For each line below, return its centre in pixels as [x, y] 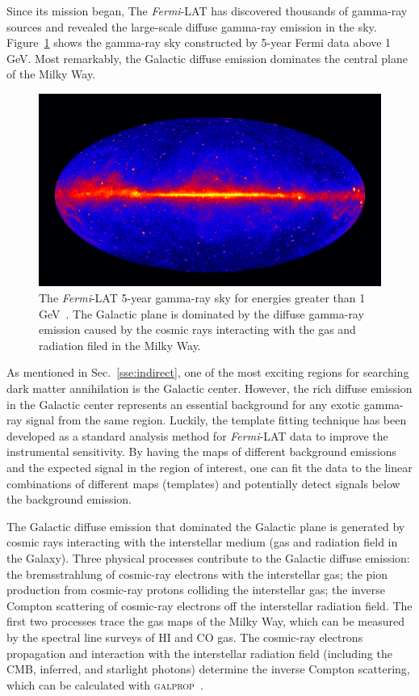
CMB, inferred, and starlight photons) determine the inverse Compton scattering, [208, 669]
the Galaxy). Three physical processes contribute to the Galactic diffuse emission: [208, 557]
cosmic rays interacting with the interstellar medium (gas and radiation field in [202, 542]
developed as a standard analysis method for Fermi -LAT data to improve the [197, 435]
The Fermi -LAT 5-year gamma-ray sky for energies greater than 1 [202, 298]
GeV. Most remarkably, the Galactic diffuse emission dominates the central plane [207, 58]
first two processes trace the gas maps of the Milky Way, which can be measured [205, 621]
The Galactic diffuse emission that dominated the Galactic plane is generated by [206, 526]
